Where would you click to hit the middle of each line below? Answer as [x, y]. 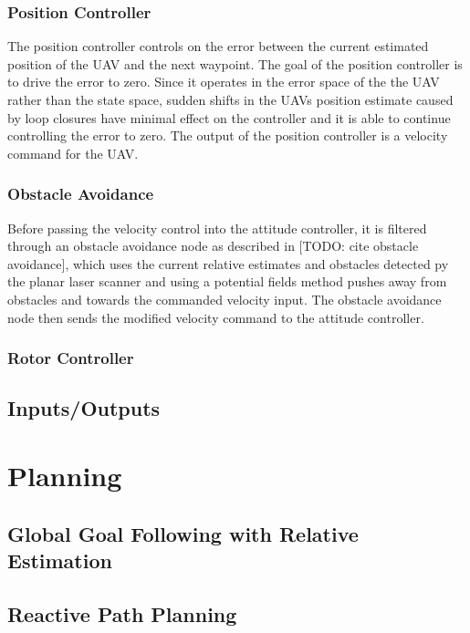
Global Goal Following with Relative [183, 533]
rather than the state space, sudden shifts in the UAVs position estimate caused [230, 99]
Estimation [60, 560]
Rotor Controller [71, 358]
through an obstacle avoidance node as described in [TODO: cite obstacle [213, 246]
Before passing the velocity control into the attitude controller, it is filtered [217, 228]
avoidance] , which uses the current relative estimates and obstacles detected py [228, 263]
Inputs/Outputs [84, 408]
